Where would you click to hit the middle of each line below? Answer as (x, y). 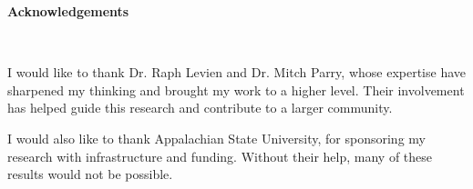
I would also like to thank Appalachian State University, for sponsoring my (216, 138)
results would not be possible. (90, 174)
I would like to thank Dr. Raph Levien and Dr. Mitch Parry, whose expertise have (237, 72)
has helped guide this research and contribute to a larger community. (200, 108)
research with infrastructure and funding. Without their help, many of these (220, 156)
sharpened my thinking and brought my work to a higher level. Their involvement (236, 90)
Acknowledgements (68, 11)
